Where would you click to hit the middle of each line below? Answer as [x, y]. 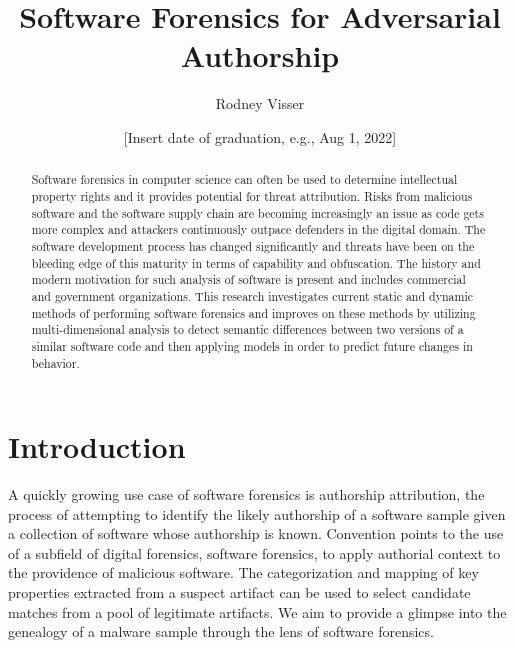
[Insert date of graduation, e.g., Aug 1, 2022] [260, 136]
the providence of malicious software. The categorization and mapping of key [243, 572]
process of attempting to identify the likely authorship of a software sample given [257, 513]
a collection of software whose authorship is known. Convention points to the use [256, 533]
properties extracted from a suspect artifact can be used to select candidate [239, 592]
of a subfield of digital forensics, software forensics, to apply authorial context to [254, 552]
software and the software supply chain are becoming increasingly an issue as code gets [257, 212]
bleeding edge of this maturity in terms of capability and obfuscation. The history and [256, 262]
